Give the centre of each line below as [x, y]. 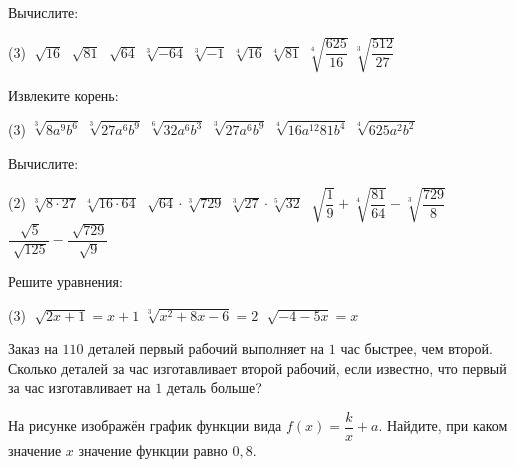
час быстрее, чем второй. [416, 348]
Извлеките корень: [63, 95]
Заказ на [33, 348]
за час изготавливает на [79, 387]
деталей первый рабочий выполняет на [206, 348]
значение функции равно [153, 450]
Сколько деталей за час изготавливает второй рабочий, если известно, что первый [257, 367]
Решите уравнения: [65, 280]
